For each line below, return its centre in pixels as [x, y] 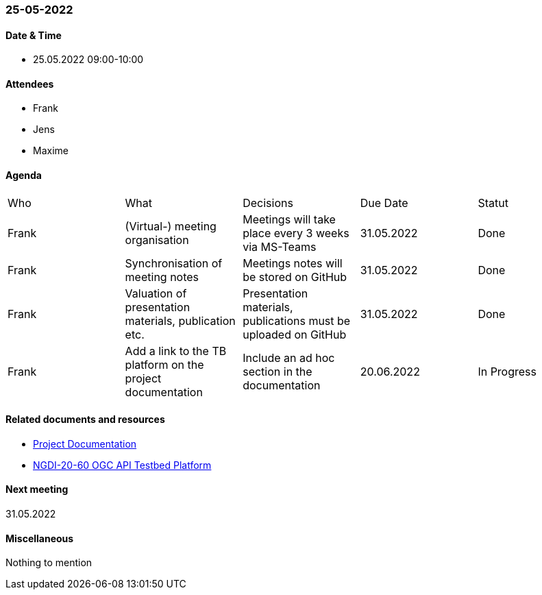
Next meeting [37, 489]
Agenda [24, 175]
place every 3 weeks [296, 233]
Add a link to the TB [176, 351]
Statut [493, 203]
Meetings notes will [293, 263]
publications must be [297, 320]
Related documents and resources [85, 420]
